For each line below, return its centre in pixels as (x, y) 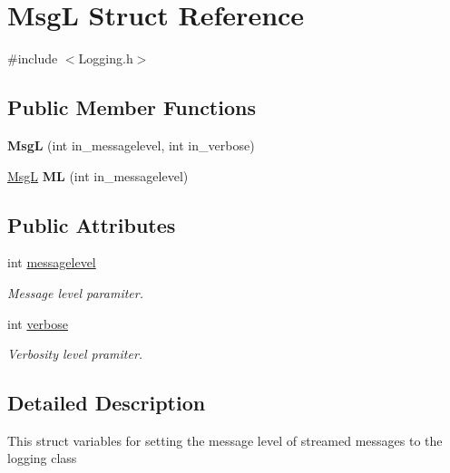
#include (33, 58)
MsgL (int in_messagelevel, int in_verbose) (131, 145)
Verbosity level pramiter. (75, 354)
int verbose (38, 323)
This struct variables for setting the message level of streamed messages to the (225, 440)
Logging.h (106, 58)
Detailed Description (107, 403)
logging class (42, 458)
